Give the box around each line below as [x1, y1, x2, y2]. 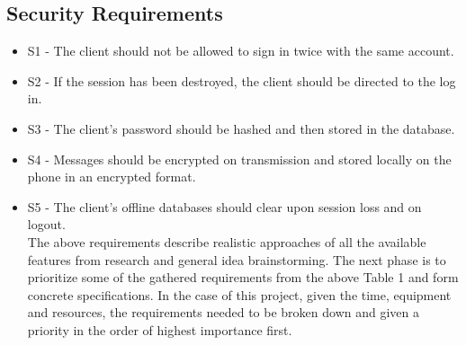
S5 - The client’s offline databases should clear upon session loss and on [27, 197, 422, 216]
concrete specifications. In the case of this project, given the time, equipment [27, 285, 452, 304]
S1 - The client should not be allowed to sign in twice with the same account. [27, 41, 454, 60]
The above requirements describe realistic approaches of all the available [27, 232, 426, 251]
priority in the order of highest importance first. [27, 320, 292, 339]
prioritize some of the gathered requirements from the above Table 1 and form [27, 268, 459, 287]
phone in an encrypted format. [27, 167, 196, 186]
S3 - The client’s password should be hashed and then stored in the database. [27, 119, 455, 137]
